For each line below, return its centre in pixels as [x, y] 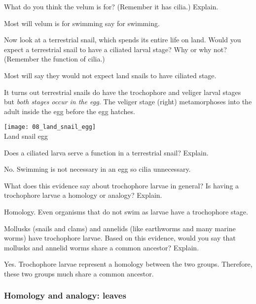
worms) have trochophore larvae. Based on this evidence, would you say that [120, 238]
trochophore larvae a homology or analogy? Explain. [83, 195]
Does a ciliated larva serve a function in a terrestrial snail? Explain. [106, 152]
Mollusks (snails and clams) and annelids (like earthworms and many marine [120, 228]
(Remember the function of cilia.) [55, 59]
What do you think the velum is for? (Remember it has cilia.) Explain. [111, 6]
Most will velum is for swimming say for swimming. [82, 23]
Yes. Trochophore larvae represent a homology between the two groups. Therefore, [128, 264]
